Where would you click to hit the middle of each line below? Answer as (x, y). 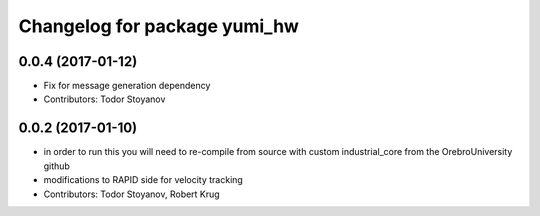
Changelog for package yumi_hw (159, 26)
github (56, 166)
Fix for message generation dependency (127, 86)
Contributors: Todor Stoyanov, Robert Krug (131, 194)
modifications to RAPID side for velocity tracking (143, 180)
